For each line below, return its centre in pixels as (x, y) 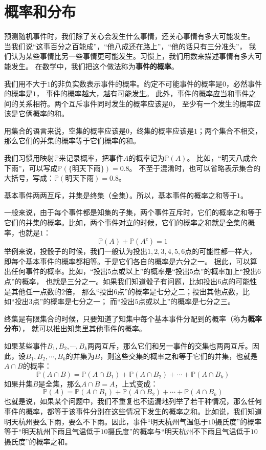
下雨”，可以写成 (31, 168)
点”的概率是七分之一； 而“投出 (84, 301)
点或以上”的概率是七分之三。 (187, 301)
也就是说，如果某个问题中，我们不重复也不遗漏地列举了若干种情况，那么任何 (133, 401)
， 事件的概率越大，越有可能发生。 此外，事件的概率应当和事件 (143, 93)
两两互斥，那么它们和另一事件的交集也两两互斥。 (170, 345)
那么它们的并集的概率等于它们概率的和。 (72, 141)
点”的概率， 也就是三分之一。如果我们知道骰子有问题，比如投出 (111, 281)
